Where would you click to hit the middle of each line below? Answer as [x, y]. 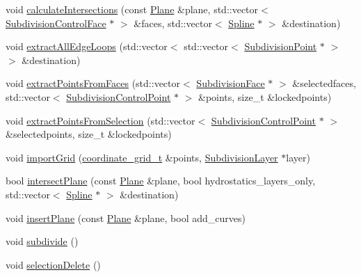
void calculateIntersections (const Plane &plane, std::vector [132, 9]
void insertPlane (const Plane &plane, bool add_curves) [126, 217]
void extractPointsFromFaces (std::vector [93, 83]
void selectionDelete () [53, 264]
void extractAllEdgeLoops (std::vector [87, 46]
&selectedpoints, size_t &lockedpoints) [89, 134]
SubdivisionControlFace [56, 23]
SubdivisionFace [231, 83]
